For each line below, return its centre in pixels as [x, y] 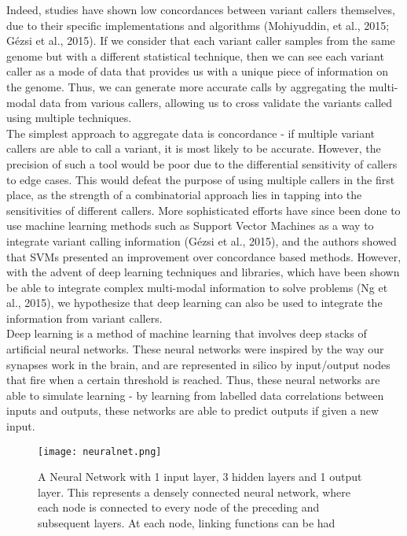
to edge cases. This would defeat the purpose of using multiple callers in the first [201, 179]
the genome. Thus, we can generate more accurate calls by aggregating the [186, 86]
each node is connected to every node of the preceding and [179, 507]
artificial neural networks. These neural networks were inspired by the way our [195, 349]
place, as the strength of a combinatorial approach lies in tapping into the [184, 195]
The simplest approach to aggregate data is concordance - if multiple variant [191, 133]
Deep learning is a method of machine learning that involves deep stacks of [187, 333]
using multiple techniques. [69, 118]
